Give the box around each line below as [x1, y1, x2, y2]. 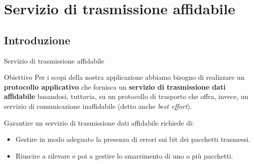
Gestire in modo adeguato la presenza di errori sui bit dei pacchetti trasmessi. [15, 134, 251, 144]
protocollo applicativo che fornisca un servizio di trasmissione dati [4, 81, 226, 92]
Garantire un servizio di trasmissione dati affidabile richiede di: [4, 117, 194, 128]
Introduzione [4, 32, 70, 47]
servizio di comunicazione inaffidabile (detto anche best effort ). [4, 100, 192, 111]
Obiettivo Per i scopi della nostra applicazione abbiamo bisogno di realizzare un [4, 72, 245, 82]
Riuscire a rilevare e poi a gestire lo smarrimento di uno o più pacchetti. [15, 150, 233, 161]
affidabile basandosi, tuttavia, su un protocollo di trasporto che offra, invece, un [4, 91, 249, 101]
